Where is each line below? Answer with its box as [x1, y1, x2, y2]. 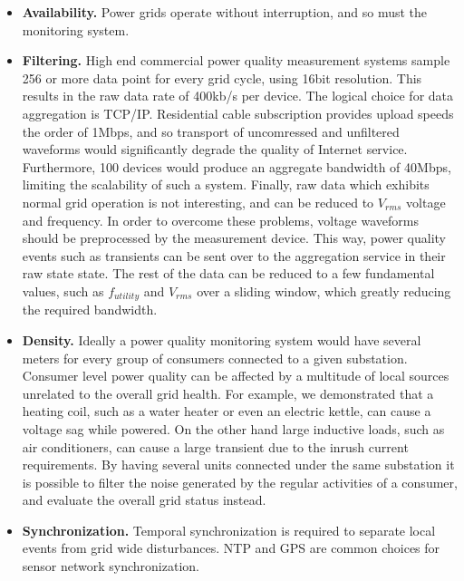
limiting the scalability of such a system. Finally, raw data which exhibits [22, 175, 430, 194]
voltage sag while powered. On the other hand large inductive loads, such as [22, 419, 445, 438]
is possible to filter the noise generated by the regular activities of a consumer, [22, 472, 458, 491]
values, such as [22, 281, 104, 300]
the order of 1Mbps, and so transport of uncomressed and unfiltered [22, 121, 400, 140]
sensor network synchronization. [22, 557, 199, 576]
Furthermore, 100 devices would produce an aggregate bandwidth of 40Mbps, [22, 157, 451, 176]
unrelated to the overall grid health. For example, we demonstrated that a [22, 383, 434, 402]
